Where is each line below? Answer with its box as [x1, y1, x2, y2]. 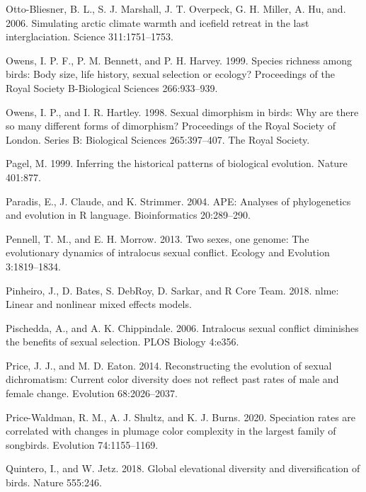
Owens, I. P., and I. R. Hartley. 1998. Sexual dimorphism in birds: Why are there [6, 104, 359, 119]
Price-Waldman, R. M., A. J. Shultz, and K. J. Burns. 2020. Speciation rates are [6, 409, 356, 424]
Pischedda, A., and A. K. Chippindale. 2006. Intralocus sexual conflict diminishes [6, 320, 359, 335]
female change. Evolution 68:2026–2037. [6, 386, 178, 401]
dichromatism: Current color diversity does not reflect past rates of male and [6, 372, 339, 387]
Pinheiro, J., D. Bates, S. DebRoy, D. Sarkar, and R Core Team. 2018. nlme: [6, 282, 339, 297]
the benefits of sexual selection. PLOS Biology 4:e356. [6, 334, 239, 349]
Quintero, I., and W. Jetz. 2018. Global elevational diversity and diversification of [6, 461, 360, 476]
